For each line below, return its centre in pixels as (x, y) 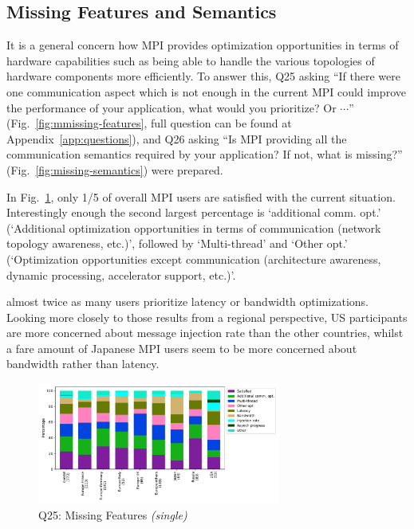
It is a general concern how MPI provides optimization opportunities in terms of (203, 45)
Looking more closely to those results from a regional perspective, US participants (207, 317)
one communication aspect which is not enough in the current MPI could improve (206, 91)
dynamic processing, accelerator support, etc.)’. (121, 274)
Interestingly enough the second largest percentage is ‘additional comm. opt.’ (194, 212)
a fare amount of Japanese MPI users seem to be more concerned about (182, 348)
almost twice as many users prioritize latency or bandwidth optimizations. (187, 302)
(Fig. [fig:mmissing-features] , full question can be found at (149, 123)
